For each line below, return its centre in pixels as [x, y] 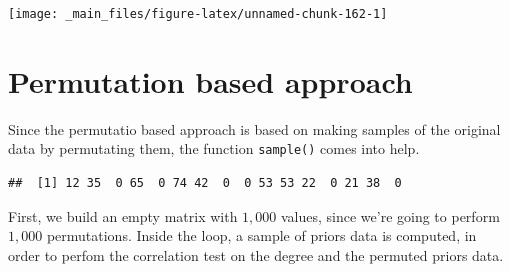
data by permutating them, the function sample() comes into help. [214, 148]
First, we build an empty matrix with [123, 215]
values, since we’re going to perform [390, 215]
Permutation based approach [210, 80]
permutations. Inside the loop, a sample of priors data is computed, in [261, 235]
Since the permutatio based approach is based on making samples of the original [254, 128]
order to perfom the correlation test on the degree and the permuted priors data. [256, 254]
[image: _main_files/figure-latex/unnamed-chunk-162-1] [198, 14]
